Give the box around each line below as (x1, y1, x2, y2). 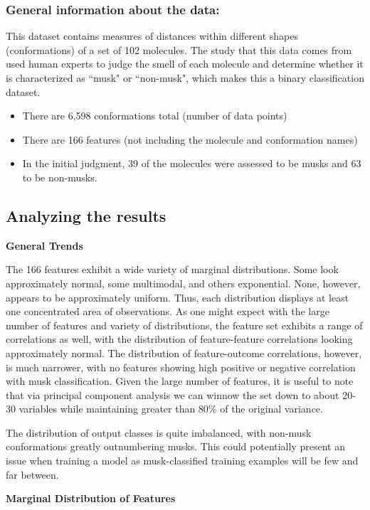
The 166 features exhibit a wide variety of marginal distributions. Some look (6, 262, 339, 277)
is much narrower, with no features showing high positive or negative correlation (6, 359, 356, 374)
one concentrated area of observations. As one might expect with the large (6, 304, 329, 319)
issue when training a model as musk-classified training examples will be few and (6, 453, 359, 468)
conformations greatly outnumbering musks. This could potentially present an (6, 439, 345, 454)
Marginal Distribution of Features (6, 491, 176, 506)
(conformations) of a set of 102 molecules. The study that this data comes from (6, 42, 352, 57)
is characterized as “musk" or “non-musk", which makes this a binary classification (6, 70, 364, 85)
